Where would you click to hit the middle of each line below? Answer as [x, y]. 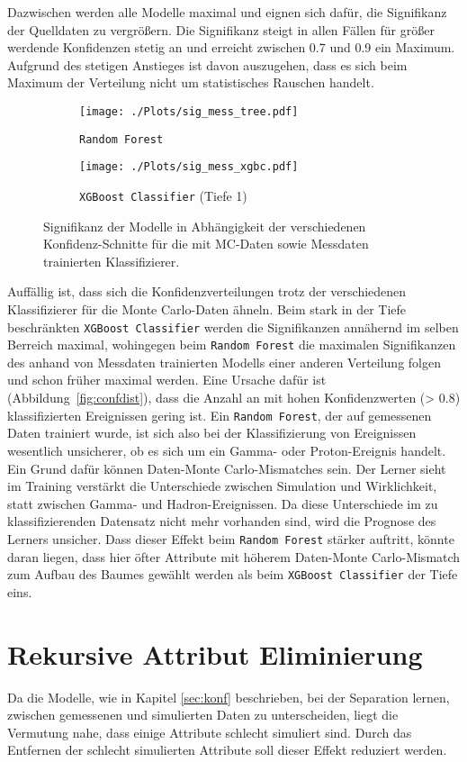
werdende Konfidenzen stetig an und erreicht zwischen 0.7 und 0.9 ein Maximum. [231, 47]
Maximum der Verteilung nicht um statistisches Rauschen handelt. [191, 82]
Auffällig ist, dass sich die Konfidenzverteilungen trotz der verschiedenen [207, 291]
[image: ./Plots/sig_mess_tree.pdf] [189, 111]
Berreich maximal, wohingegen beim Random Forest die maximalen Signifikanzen [232, 345]
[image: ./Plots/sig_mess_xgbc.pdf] [189, 167]
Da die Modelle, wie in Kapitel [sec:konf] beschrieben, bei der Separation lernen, [229, 697]
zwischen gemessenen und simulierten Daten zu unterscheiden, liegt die [203, 715]
